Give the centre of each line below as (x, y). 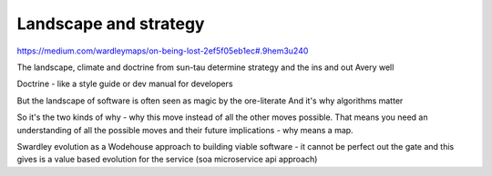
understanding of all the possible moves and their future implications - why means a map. (185, 130)
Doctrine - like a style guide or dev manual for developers (125, 84)
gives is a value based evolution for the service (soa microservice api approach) (167, 160)
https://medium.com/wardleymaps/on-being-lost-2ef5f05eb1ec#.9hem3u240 (163, 51)
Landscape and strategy (111, 24)
